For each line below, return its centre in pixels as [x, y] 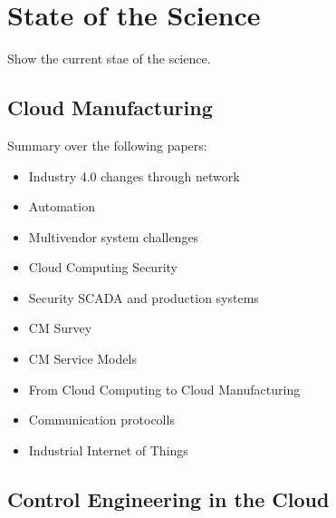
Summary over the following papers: [107, 145]
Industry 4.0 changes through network [134, 176]
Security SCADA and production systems [144, 297]
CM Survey [60, 328]
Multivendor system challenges [114, 236]
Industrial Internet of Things [108, 450]
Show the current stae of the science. [109, 59]
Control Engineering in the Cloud [168, 498]
